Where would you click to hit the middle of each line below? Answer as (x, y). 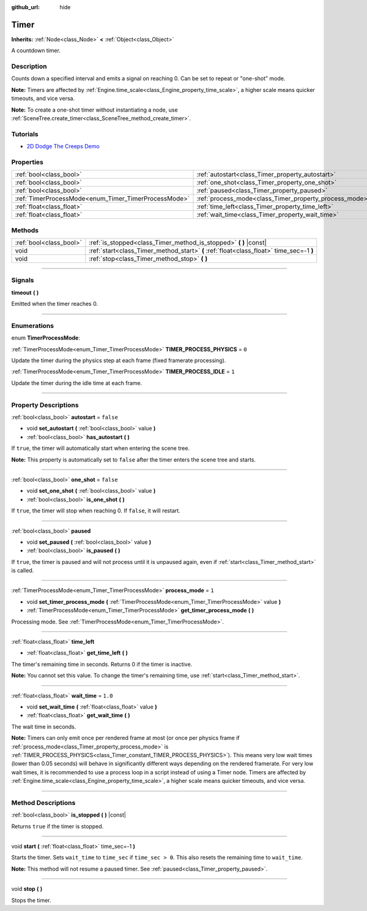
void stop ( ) (27, 889)
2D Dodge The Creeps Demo (63, 147)
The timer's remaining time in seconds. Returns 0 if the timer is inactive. (102, 664)
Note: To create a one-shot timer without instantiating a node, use (95, 110)
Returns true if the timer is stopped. (57, 826)
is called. (23, 571)
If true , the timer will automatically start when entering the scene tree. (100, 448)
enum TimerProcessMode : (46, 338)
